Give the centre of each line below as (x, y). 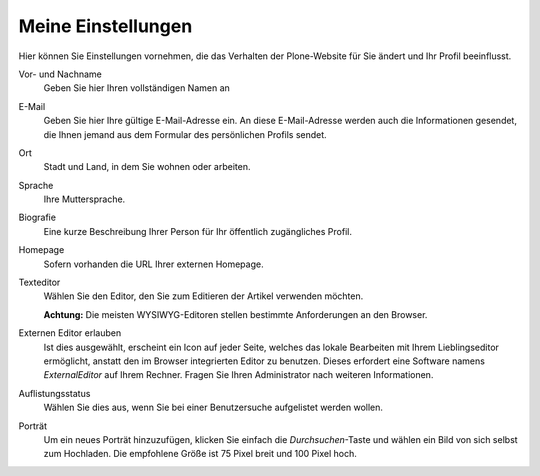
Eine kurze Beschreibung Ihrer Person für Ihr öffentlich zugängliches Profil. (197, 231)
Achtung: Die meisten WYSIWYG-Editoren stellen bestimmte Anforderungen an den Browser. (235, 314)
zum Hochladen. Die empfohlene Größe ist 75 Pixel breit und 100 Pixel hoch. (200, 454)
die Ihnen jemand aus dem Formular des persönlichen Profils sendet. (185, 134)
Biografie (37, 217)
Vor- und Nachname (60, 74)
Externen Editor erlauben (70, 333)
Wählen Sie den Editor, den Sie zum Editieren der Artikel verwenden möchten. (203, 296)
